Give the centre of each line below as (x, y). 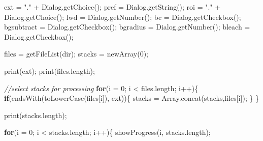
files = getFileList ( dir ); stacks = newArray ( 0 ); (76, 54)
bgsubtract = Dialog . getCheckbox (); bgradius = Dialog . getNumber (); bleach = (127, 27)
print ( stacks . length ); (36, 115)
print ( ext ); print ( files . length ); (50, 70)
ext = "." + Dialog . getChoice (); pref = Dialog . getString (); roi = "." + (112, 7)
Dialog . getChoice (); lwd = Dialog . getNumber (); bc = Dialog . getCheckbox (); (123, 17)
